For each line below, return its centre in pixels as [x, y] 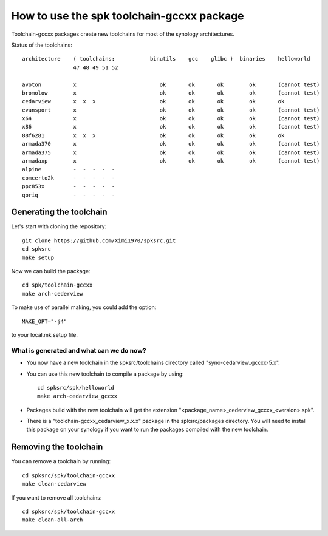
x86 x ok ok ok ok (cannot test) [171, 127]
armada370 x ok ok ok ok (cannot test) [171, 144]
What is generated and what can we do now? [79, 350]
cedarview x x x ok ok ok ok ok [153, 101]
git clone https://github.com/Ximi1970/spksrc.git [99, 240]
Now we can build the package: [51, 271]
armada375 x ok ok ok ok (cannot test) [171, 152]
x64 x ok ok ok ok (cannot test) [171, 119]
